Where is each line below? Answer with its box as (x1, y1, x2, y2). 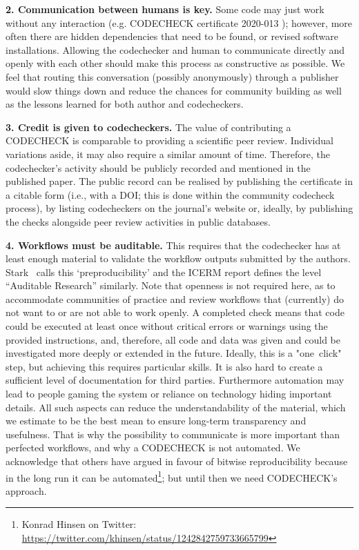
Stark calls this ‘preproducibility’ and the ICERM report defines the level (6, 264, 322, 279)
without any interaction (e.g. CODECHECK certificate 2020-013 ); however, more (6, 15, 353, 30)
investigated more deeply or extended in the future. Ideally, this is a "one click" (6, 346, 342, 360)
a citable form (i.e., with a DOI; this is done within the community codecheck (6, 187, 335, 202)
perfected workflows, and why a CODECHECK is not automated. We (6, 440, 300, 455)
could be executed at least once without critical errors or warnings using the (6, 319, 328, 333)
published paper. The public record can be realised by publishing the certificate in (6, 174, 353, 188)
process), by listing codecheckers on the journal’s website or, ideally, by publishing (6, 201, 353, 215)
